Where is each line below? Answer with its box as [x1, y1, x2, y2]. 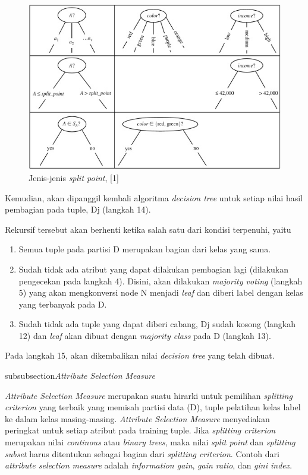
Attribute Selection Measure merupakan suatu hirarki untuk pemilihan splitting [5, 389, 293, 401]
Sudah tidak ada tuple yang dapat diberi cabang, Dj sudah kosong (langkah [18, 318, 296, 330]
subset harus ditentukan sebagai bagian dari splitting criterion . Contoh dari [5, 447, 279, 460]
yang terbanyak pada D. [18, 297, 107, 310]
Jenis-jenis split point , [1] [29, 171, 119, 183]
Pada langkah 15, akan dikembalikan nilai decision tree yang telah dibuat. [5, 349, 275, 362]
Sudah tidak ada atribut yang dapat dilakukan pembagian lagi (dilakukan [18, 262, 289, 275]
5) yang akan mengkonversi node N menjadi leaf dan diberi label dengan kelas [18, 286, 303, 299]
